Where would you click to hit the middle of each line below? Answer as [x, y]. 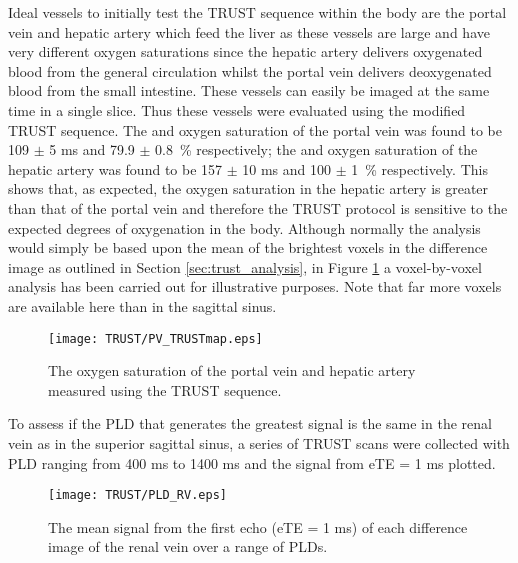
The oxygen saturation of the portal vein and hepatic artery [232, 370]
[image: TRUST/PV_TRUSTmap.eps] [155, 338]
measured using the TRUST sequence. [165, 389]
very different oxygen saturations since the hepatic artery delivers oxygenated [245, 51]
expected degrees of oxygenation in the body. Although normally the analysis [244, 227]
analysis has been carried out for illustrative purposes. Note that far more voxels [255, 286]
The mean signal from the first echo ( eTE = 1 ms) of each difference [258, 526]
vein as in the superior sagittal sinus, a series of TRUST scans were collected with [259, 442]
